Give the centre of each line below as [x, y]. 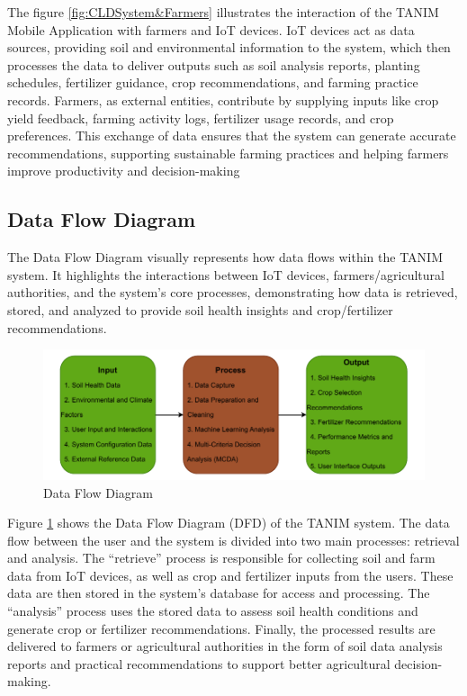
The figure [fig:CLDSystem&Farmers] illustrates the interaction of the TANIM [223, 12]
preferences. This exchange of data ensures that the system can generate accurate [232, 136]
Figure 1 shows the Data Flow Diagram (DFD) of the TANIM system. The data [229, 523]
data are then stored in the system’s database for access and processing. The [219, 593]
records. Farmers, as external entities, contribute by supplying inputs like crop [223, 99]
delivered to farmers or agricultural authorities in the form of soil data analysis [225, 646]
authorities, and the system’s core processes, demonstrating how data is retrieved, [233, 292]
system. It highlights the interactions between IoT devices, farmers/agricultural [226, 274]
